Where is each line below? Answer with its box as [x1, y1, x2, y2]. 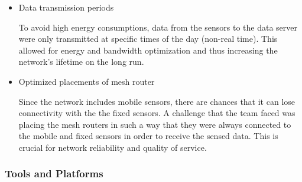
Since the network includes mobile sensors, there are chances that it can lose [18, 95, 295, 107]
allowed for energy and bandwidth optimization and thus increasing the [18, 44, 278, 56]
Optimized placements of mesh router [18, 75, 155, 87]
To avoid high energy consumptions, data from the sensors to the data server [18, 21, 297, 33]
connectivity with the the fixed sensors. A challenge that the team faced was [18, 107, 295, 119]
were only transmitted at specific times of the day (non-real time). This [18, 32, 278, 45]
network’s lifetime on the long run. [18, 55, 144, 68]
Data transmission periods [18, 1, 114, 13]
